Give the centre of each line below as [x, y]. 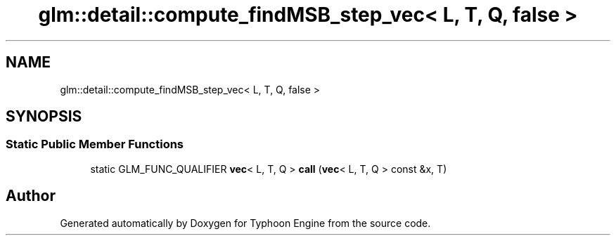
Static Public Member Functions [95, 144]
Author [31, 196]
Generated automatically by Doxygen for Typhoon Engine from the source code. [245, 223]
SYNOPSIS [44, 117]
